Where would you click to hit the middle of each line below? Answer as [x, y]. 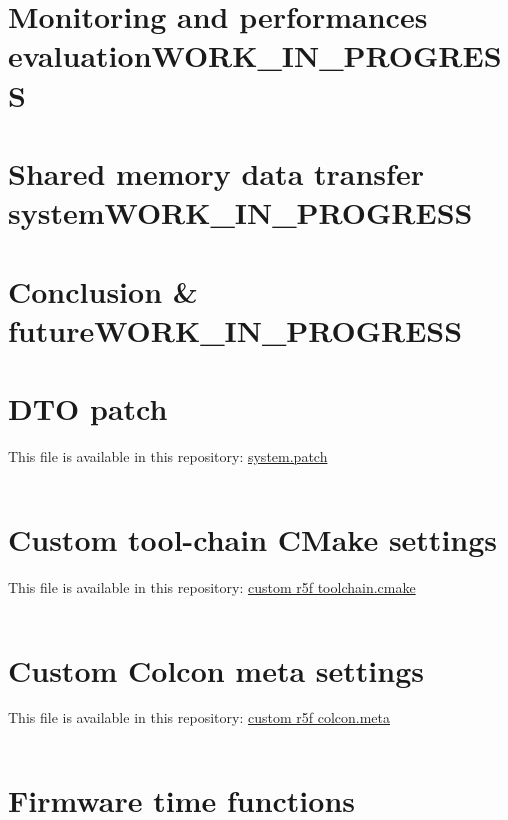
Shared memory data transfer [216, 172]
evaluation [80, 55]
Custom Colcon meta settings [216, 669]
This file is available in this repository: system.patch [168, 456]
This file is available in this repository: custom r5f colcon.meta [199, 717]
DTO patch [88, 408]
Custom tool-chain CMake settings [253, 538]
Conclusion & [103, 290]
